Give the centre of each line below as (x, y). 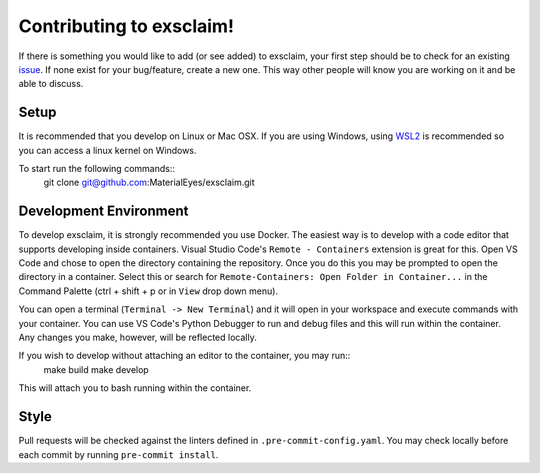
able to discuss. (51, 84)
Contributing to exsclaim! (126, 26)
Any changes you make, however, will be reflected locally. (137, 337)
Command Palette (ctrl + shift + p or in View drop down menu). (148, 291)
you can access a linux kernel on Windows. (107, 150)
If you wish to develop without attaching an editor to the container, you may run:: (184, 356)
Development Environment (103, 211)
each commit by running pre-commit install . (118, 454)
